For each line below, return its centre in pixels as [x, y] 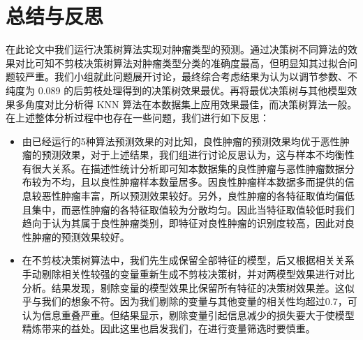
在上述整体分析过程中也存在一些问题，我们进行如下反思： [138, 118]
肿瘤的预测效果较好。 [81, 236]
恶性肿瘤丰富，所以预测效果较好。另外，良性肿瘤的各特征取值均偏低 [198, 196]
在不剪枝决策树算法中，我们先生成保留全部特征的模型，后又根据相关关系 [188, 260]
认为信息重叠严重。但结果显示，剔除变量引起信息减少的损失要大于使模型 [188, 315]
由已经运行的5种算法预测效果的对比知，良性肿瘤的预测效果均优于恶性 [181, 141]
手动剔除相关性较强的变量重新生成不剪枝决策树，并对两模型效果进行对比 [188, 274]
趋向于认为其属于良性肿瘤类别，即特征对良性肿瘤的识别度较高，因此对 [183, 223]
